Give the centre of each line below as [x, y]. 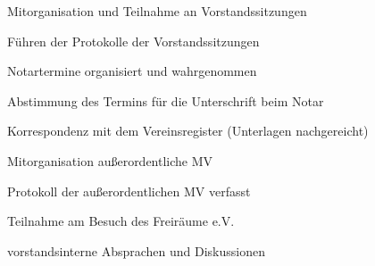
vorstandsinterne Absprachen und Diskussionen [136, 250]
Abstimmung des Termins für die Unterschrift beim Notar [166, 100]
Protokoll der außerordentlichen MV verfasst [129, 191]
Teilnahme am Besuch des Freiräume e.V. [121, 221]
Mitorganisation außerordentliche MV [110, 160]
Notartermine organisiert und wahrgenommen [132, 71]
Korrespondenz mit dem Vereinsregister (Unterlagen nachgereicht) [188, 131]
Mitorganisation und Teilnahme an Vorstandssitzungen [157, 11]
